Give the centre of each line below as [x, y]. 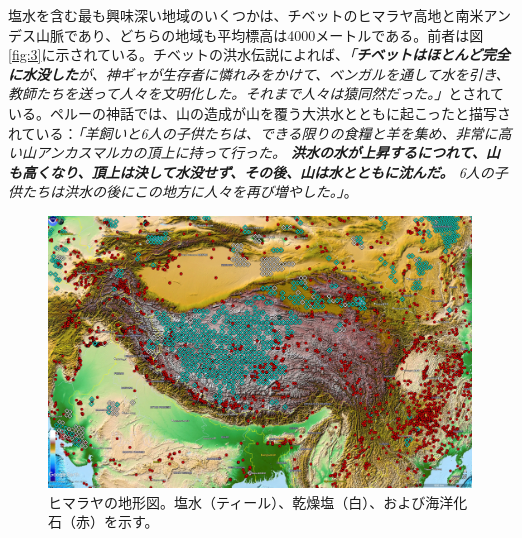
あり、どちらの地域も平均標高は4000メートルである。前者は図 [280, 34]
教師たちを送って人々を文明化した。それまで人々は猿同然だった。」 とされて [256, 93]
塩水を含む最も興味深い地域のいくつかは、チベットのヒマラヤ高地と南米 [246, 15]
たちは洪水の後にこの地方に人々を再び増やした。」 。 [189, 191]
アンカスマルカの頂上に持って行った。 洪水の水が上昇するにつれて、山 [267, 152]
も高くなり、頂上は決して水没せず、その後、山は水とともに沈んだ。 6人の [251, 171]
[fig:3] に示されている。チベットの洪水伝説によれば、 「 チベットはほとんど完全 [259, 54]
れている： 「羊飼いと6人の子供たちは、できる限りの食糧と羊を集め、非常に [253, 132]
